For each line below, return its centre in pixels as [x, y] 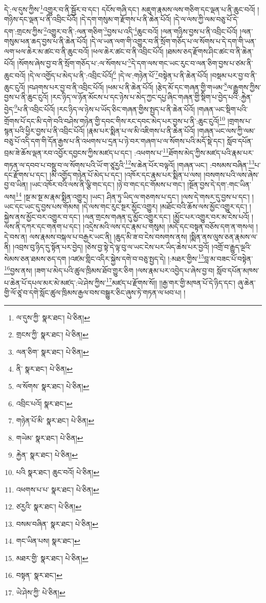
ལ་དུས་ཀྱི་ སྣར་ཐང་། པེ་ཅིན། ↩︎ [53, 317]
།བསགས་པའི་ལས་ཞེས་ [231, 174]
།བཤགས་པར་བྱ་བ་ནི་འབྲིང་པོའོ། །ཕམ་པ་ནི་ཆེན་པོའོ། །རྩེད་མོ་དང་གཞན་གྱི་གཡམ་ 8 [127, 86]
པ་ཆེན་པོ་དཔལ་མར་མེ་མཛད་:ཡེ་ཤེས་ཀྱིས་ [55, 282]
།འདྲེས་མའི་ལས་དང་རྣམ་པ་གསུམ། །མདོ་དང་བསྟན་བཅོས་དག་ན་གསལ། [169, 227]
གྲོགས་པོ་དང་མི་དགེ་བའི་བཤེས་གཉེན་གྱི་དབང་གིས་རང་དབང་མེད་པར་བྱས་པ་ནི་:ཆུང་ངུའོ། [112, 121]
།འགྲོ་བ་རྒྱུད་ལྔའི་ [231, 246]
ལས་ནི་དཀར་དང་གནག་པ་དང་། [42, 227]
